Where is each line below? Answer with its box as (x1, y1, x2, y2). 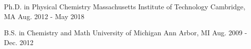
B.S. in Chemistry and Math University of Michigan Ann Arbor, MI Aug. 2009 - (4, 27, 247, 38)
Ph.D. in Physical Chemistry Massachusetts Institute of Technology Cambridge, (4, 1, 246, 11)
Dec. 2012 (4, 37, 34, 47)
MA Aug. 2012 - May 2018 (4, 11, 84, 21)
